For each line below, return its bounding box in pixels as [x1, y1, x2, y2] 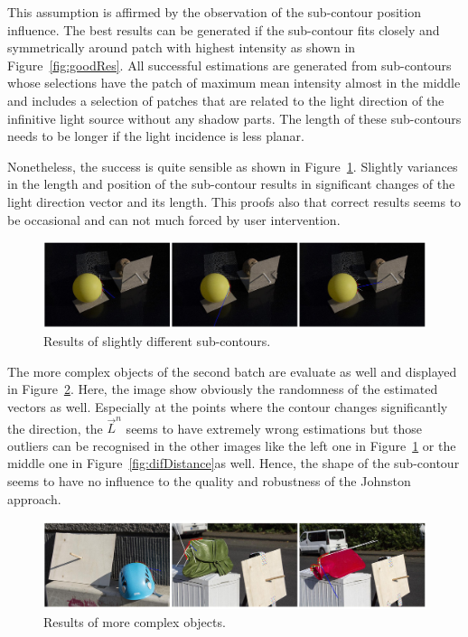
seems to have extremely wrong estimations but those [126, 418, 423, 437]
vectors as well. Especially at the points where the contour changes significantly [7, 397, 448, 416]
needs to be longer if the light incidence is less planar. [7, 126, 304, 145]
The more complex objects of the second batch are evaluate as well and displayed [7, 361, 457, 380]
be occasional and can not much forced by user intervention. [7, 210, 341, 229]
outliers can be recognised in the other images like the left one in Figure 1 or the [7, 436, 456, 454]
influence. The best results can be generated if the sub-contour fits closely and [7, 20, 440, 39]
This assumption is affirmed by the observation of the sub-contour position [7, 3, 421, 21]
